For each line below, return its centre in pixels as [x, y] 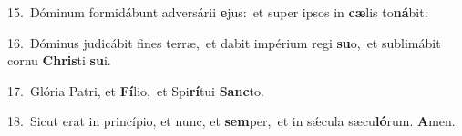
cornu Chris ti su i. [59, 60]
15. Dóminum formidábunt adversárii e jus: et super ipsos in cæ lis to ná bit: [218, 12]
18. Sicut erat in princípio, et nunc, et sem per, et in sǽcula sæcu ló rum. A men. [231, 121]
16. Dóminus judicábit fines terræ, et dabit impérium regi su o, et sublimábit [224, 42]
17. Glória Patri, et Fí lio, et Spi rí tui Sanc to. [136, 90]
